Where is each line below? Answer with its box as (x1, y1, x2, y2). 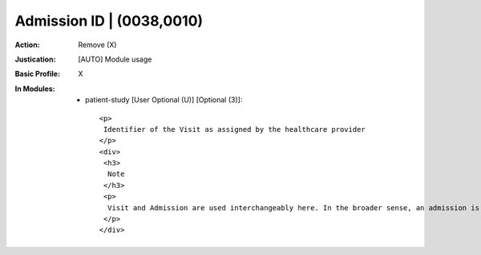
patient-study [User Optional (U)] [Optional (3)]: (85, 95, 243, 105)
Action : (14, 40, 40, 50)
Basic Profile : (14, 69, 60, 79)
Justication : (14, 54, 56, 64)
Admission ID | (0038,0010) (14, 12, 204, 30)
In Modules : (14, 84, 55, 94)
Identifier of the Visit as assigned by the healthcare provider (103, 125, 366, 133)
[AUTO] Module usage (78, 54, 152, 64)
